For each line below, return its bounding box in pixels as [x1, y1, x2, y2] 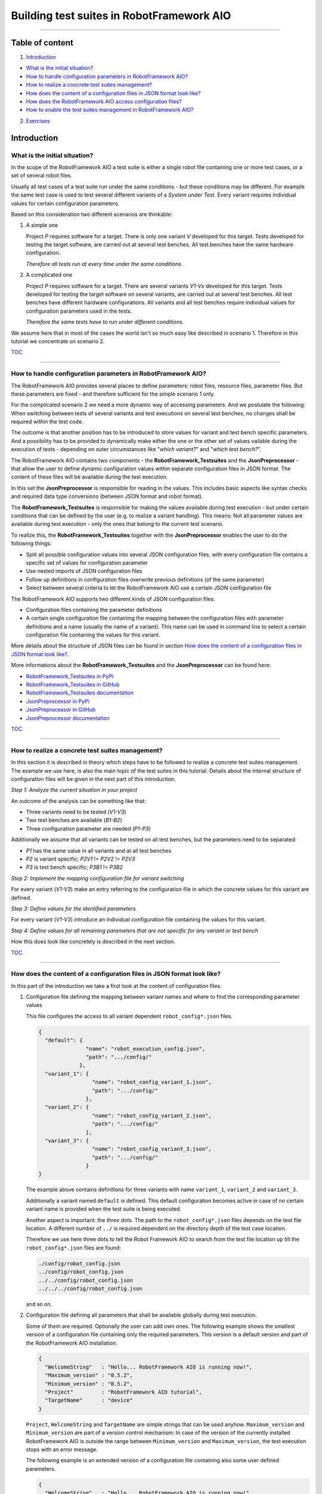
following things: [11, 540, 52, 547]
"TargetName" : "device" [45, 1397, 134, 1404]
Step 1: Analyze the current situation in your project [11, 786, 137, 794]
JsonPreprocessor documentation [26, 714, 110, 721]
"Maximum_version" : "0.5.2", [45, 1372, 134, 1379]
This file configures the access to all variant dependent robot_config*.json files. [26, 1012, 233, 1020]
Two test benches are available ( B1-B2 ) [26, 816, 122, 824]
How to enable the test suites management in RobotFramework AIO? [26, 106, 194, 114]
